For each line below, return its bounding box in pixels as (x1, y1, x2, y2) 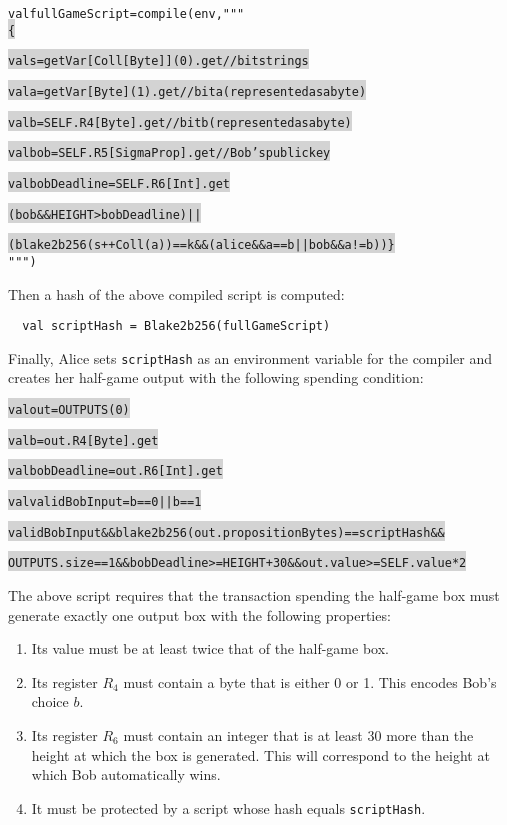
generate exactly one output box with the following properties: (8, 604, 391, 625)
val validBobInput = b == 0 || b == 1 (8, 495, 202, 510)
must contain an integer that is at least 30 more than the (123, 724, 474, 745)
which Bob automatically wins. (31, 764, 221, 785)
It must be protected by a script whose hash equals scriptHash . (31, 797, 426, 818)
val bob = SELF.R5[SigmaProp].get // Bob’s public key (8, 146, 331, 161)
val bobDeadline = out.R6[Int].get (8, 464, 223, 479)
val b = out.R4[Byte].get (8, 433, 159, 448)
